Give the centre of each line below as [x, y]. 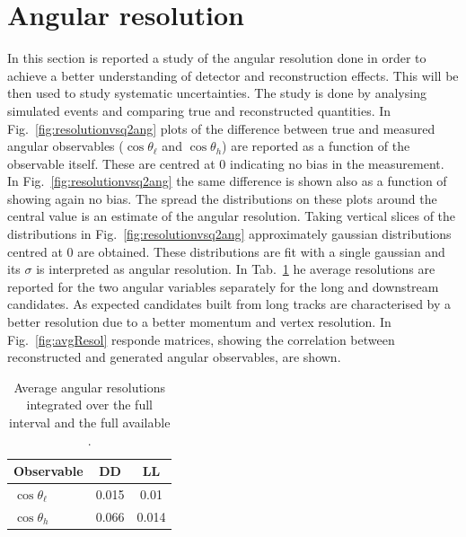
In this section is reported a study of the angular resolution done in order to [217, 58]
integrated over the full [89, 405]
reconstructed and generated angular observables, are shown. [174, 357]
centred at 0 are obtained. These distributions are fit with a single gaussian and [226, 251]
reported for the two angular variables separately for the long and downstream [223, 286]
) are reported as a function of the [316, 146]
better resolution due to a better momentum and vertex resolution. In [199, 322]
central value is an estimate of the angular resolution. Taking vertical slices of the [232, 216]
